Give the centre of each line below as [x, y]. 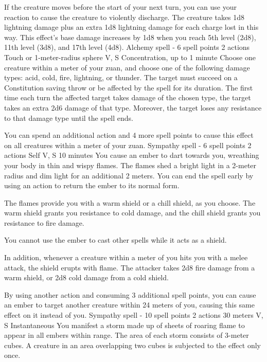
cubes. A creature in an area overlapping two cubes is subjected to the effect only [132, 345]
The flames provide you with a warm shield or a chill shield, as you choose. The [130, 202]
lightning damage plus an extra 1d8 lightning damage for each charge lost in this [131, 27]
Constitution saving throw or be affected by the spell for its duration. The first [129, 87]
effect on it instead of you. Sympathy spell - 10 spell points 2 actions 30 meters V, [134, 315]
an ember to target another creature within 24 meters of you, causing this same [130, 305]
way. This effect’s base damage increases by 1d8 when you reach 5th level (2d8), [130, 37]
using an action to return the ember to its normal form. [92, 185]
